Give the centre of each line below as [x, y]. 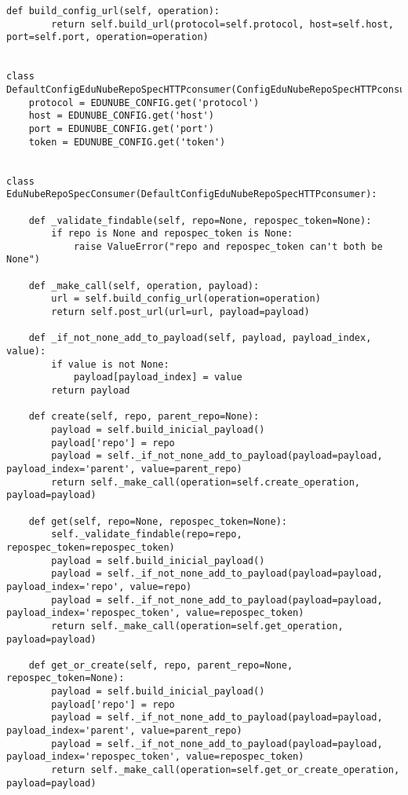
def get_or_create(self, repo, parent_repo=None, [161, 665]
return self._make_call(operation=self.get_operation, [197, 626]
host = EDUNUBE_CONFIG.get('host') [121, 116]
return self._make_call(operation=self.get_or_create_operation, [226, 770]
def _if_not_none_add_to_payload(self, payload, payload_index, [200, 338]
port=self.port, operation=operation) [107, 37]
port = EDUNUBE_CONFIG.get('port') [121, 128]
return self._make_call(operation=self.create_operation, [206, 482]
